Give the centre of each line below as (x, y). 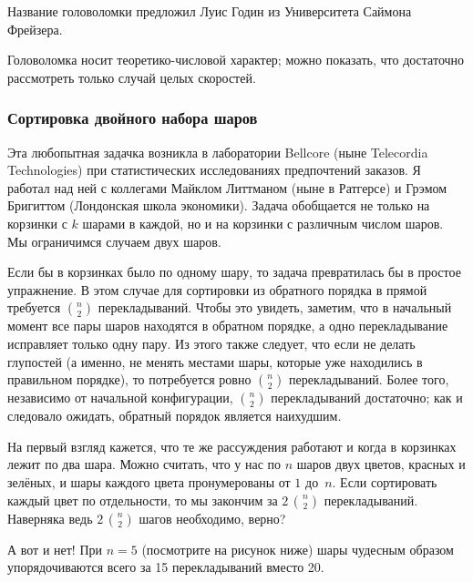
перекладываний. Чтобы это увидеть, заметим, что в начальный (275, 307)
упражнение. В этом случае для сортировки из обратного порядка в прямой (217, 289)
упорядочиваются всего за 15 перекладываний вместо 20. (166, 567)
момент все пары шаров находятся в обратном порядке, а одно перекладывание (228, 326)
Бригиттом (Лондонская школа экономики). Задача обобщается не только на (219, 205)
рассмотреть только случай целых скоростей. (132, 77)
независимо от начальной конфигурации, (120, 398)
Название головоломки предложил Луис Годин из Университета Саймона (210, 11)
